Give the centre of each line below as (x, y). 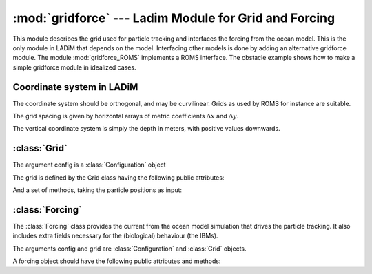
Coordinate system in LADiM (75, 87)
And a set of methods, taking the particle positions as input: (97, 190)
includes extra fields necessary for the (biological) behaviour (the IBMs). (115, 236)
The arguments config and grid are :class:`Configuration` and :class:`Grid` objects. (130, 249)
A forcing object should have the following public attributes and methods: (117, 261)
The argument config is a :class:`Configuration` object (89, 165)
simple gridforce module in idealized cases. (75, 67)
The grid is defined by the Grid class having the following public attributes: (118, 177)
